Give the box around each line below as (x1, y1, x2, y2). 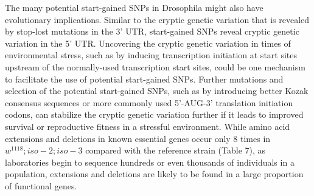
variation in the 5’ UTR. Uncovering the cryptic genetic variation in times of (5, 36, 291, 49)
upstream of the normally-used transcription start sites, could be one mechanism (5, 60, 305, 73)
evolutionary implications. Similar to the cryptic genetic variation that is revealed (5, 13, 310, 25)
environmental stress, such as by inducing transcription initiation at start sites (5, 49, 298, 61)
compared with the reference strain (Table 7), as (85, 144, 266, 157)
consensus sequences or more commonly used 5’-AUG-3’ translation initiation (5, 96, 293, 109)
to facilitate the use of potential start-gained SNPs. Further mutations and (5, 72, 284, 85)
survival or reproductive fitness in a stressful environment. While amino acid (5, 120, 290, 132)
